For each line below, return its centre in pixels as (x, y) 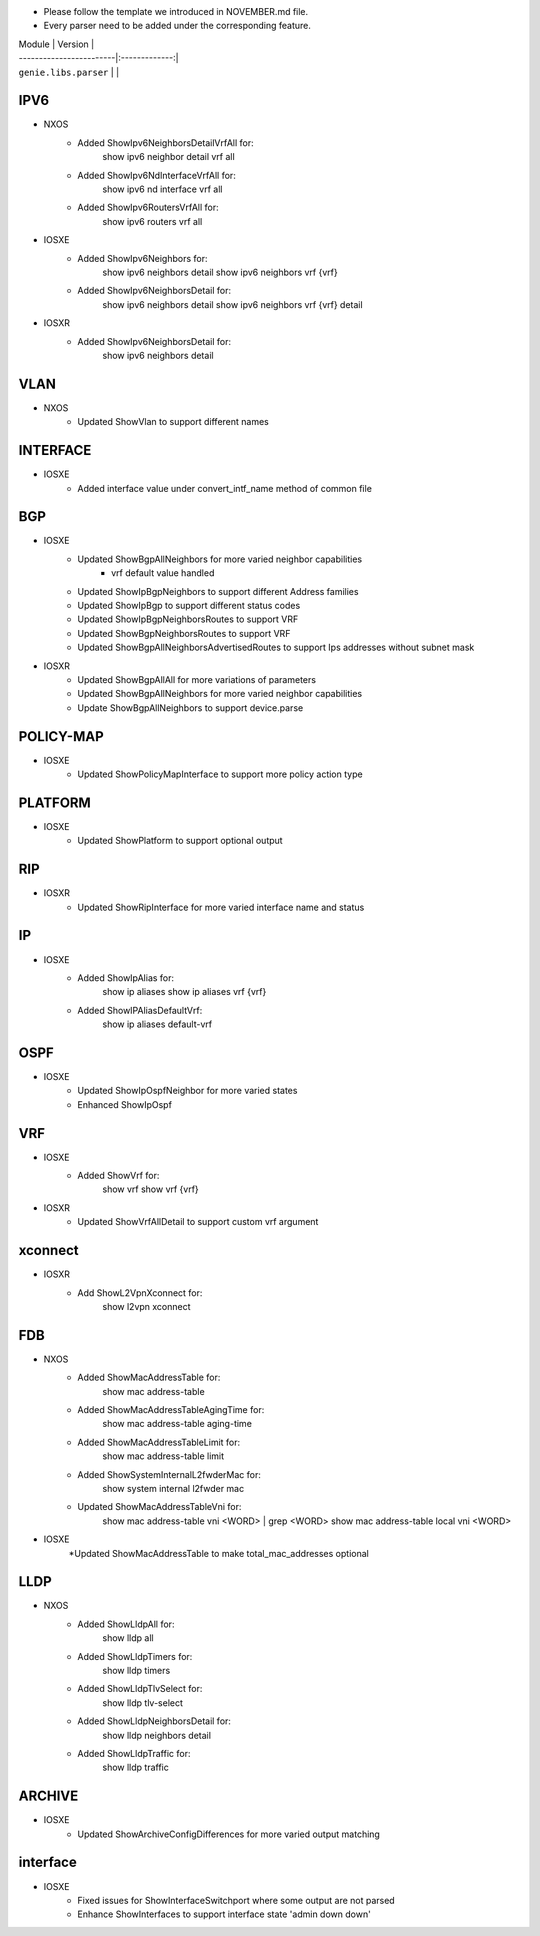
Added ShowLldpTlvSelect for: (140, 1689)
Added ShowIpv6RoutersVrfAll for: (148, 207)
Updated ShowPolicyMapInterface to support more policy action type (220, 774)
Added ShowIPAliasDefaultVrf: (140, 1010)
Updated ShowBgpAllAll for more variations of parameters (197, 679)
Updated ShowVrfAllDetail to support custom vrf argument (198, 1222)
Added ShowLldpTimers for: (135, 1656)
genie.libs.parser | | (69, 72)
